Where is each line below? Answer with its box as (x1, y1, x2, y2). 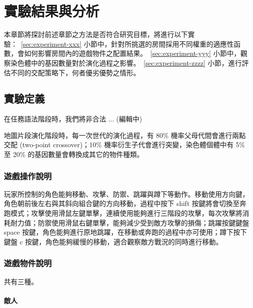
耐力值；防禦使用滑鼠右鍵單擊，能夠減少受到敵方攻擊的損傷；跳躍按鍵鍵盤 (10, 217, 249, 227)
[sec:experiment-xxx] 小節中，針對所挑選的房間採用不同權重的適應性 (21, 38, 234, 49)
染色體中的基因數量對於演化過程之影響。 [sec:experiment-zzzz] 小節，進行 (10, 57, 242, 68)
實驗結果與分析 (4, 1, 100, 21)
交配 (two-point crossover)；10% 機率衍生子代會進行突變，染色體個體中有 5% (4, 139, 245, 150)
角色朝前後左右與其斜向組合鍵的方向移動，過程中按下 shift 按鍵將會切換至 (4, 198, 240, 208)
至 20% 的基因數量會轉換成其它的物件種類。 (4, 149, 144, 159)
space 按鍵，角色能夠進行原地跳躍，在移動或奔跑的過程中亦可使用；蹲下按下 (4, 227, 247, 237)
